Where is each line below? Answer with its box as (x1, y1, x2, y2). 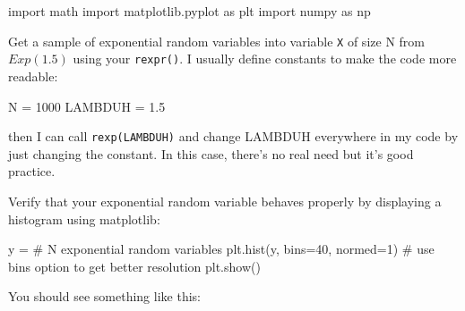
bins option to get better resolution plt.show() (8, 256, 261, 275)
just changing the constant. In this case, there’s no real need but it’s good (8, 144, 414, 163)
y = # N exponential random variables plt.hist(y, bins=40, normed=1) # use (8, 240, 435, 258)
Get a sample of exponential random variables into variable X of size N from (8, 31, 425, 50)
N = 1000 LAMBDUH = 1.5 (8, 97, 166, 115)
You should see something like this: (8, 287, 201, 306)
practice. (8, 162, 56, 181)
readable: (8, 66, 58, 85)
